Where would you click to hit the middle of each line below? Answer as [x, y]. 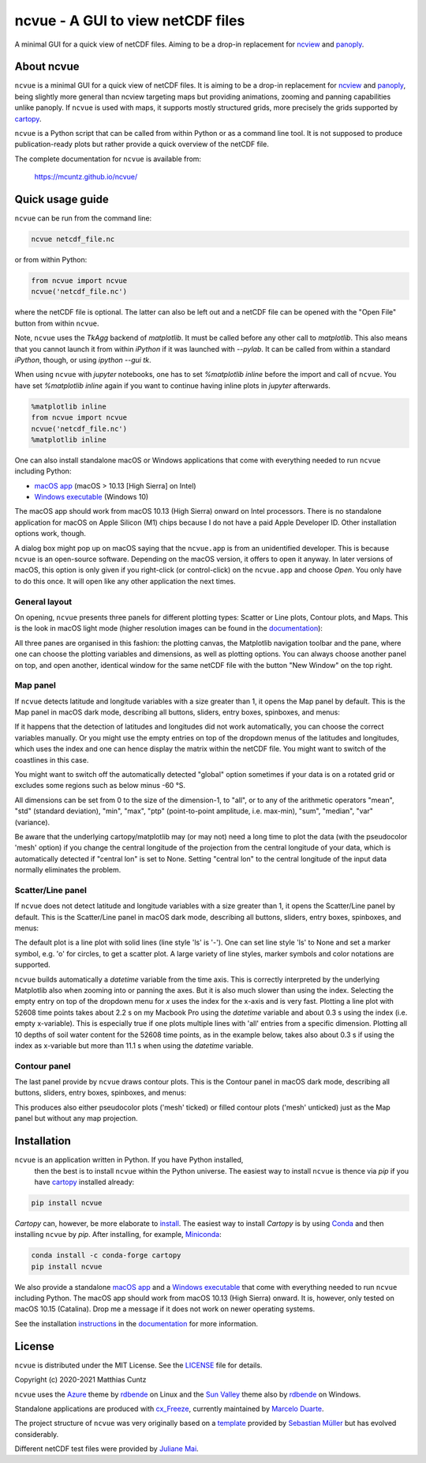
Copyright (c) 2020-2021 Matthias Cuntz [80, 1380]
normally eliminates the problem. [68, 870]
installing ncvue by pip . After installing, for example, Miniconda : [118, 1235]
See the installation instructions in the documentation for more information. [136, 1323]
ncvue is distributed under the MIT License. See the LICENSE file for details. [138, 1365]
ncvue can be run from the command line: [83, 218]
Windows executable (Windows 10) [92, 497]
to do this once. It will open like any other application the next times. [125, 581]
